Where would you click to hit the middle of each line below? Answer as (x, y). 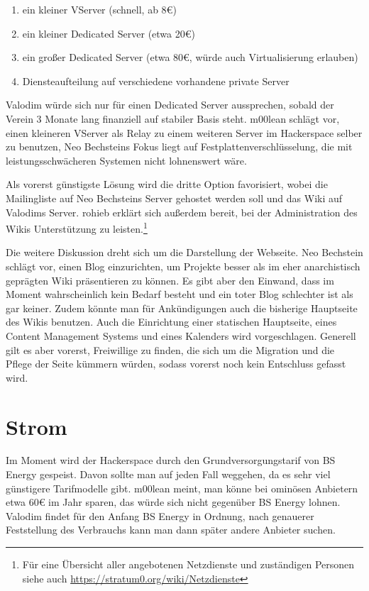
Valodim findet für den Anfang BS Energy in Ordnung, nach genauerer (160, 515)
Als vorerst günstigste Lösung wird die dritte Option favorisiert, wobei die (167, 184)
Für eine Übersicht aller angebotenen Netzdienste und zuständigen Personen (188, 564)
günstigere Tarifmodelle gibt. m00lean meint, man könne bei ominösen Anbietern (182, 488)
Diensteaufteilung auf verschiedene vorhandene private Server (156, 81)
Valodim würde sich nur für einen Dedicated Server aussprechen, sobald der (170, 105)
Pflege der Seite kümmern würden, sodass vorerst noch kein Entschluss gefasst (176, 364)
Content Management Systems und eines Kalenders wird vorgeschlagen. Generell (181, 335)
